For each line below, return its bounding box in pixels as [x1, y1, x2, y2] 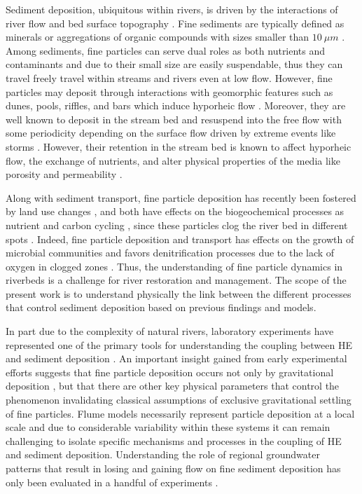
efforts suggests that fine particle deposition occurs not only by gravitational [6, 364, 334, 379]
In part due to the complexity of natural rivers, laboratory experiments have [6, 324, 334, 338]
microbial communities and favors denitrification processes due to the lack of [6, 245, 335, 260]
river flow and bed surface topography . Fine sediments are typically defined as [6, 15, 344, 30]
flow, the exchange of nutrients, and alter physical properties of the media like [6, 153, 340, 167]
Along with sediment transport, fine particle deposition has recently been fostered [6, 190, 356, 205]
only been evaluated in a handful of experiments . [6, 474, 218, 489]
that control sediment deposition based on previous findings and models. [6, 300, 316, 315]
